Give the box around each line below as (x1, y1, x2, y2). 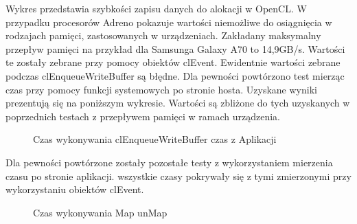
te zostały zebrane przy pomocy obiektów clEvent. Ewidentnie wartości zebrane (5, 55, 341, 69)
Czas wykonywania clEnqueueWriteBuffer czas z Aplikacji (33, 132, 277, 146)
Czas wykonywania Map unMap (33, 205, 168, 219)
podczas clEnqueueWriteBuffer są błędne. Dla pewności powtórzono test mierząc (5, 68, 345, 82)
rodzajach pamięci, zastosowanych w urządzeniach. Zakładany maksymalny (5, 28, 321, 43)
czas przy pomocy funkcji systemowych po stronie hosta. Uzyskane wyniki (5, 82, 317, 96)
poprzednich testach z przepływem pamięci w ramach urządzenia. (5, 109, 281, 123)
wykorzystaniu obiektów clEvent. (5, 182, 144, 197)
